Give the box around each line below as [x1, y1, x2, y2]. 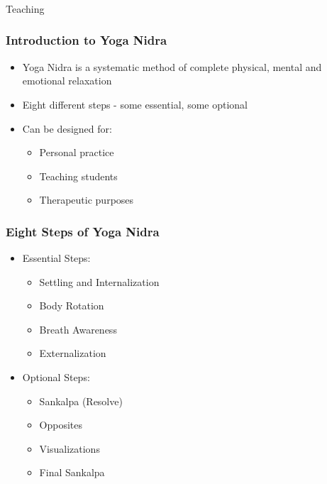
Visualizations [39, 441, 100, 456]
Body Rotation [39, 298, 104, 313]
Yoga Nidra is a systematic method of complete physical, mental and [22, 59, 322, 74]
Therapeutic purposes [39, 192, 134, 207]
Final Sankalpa [39, 465, 105, 480]
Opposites [39, 417, 83, 432]
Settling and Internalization [39, 274, 160, 289]
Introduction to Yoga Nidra [6, 31, 167, 49]
